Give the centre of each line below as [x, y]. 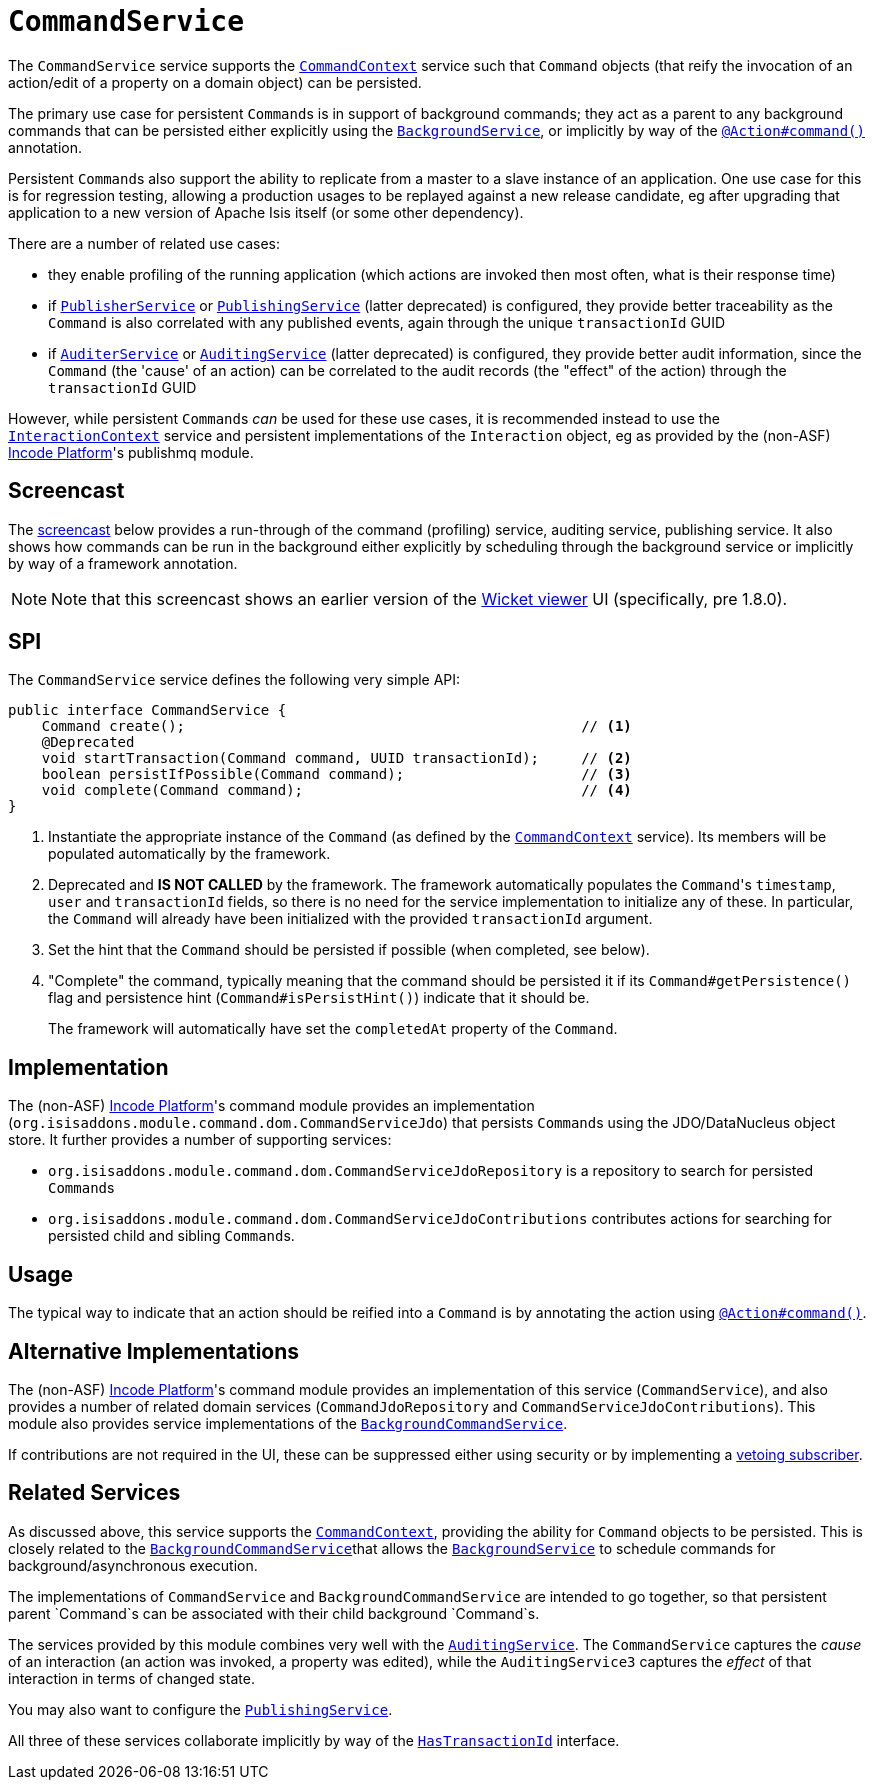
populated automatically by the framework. [189, 854]
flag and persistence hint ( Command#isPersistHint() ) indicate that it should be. [319, 998]
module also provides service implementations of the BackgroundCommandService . [288, 1423]
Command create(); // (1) [336, 726]
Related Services [94, 1493]
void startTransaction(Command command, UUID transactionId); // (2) [336, 758]
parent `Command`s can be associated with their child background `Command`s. [274, 1613]
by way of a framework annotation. [123, 563]
